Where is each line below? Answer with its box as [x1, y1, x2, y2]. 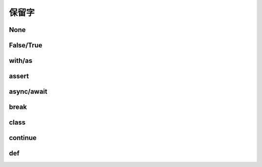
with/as [9, 57, 33, 65]
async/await [9, 88, 48, 96]
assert [9, 72, 29, 80]
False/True [9, 41, 43, 49]
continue [9, 134, 37, 142]
